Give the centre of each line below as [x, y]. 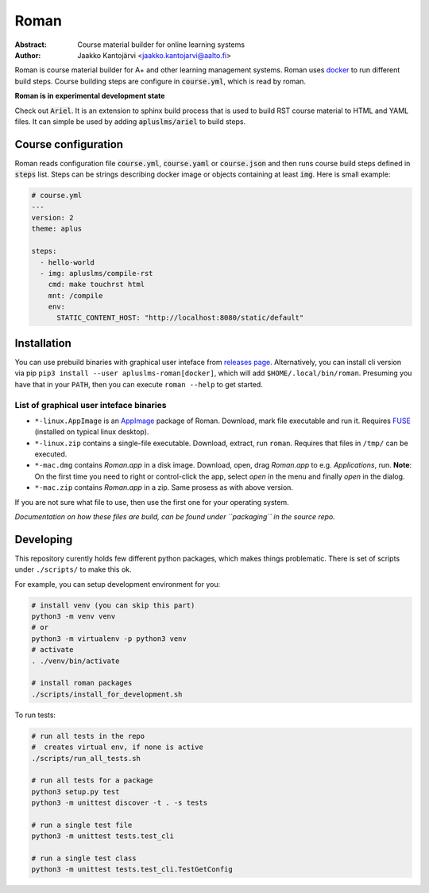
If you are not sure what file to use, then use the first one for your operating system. [152, 502]
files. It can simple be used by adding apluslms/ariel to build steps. [130, 121]
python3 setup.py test [75, 792]
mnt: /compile [75, 295]
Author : [28, 55]
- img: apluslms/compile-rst [97, 273]
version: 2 [52, 217]
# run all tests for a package [93, 780]
